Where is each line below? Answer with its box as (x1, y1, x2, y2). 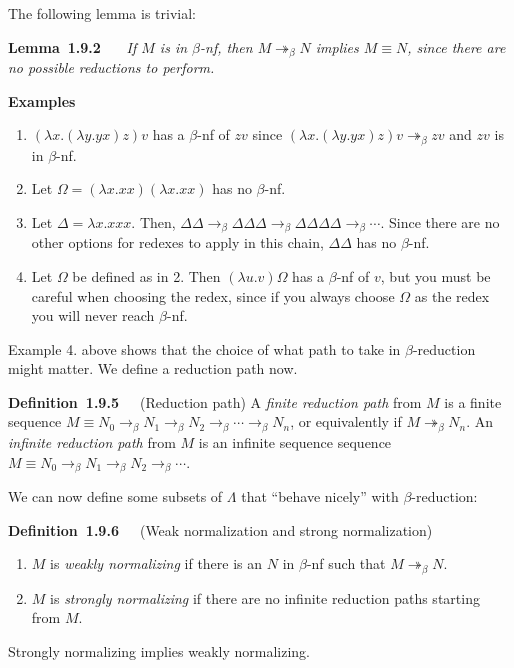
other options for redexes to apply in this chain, (31, 232, 324, 253)
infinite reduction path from (8, 431, 176, 452)
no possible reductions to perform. (8, 57, 215, 78)
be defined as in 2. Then (72, 265, 221, 286)
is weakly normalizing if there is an (50, 553, 263, 574)
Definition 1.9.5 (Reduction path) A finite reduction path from (8, 391, 422, 412)
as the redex (414, 285, 490, 306)
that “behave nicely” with (241, 485, 399, 506)
